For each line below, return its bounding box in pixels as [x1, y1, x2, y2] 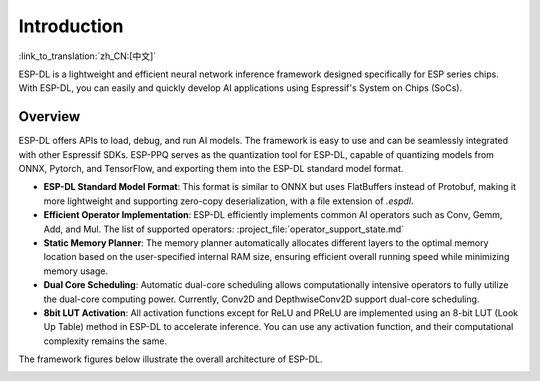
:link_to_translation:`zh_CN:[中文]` [18, 50, 157, 62]
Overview [18, 108, 81, 125]
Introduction [18, 15, 124, 37]
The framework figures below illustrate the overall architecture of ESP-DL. [18, 353, 323, 365]
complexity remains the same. [43, 335, 168, 347]
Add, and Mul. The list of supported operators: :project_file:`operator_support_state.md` [43, 223, 405, 235]
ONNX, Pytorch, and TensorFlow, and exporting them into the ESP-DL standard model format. [18, 163, 404, 175]
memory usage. [43, 265, 109, 277]
